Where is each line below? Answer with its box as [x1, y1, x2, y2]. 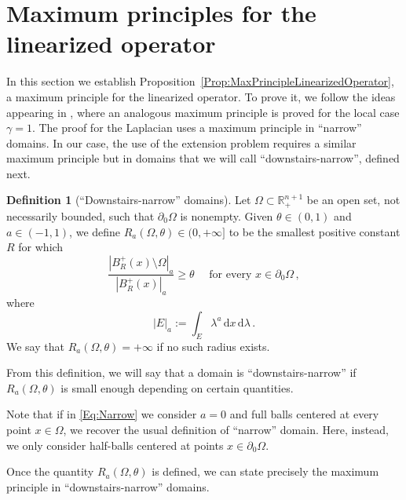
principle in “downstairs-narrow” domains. [6, 478, 210, 495]
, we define [69, 223, 121, 239]
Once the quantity [6, 463, 94, 480]
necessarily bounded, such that [6, 207, 155, 224]
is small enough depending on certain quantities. [60, 379, 294, 396]
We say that [6, 338, 64, 354]
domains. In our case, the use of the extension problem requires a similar [6, 134, 357, 151]
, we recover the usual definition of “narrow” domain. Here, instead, [63, 421, 390, 437]
